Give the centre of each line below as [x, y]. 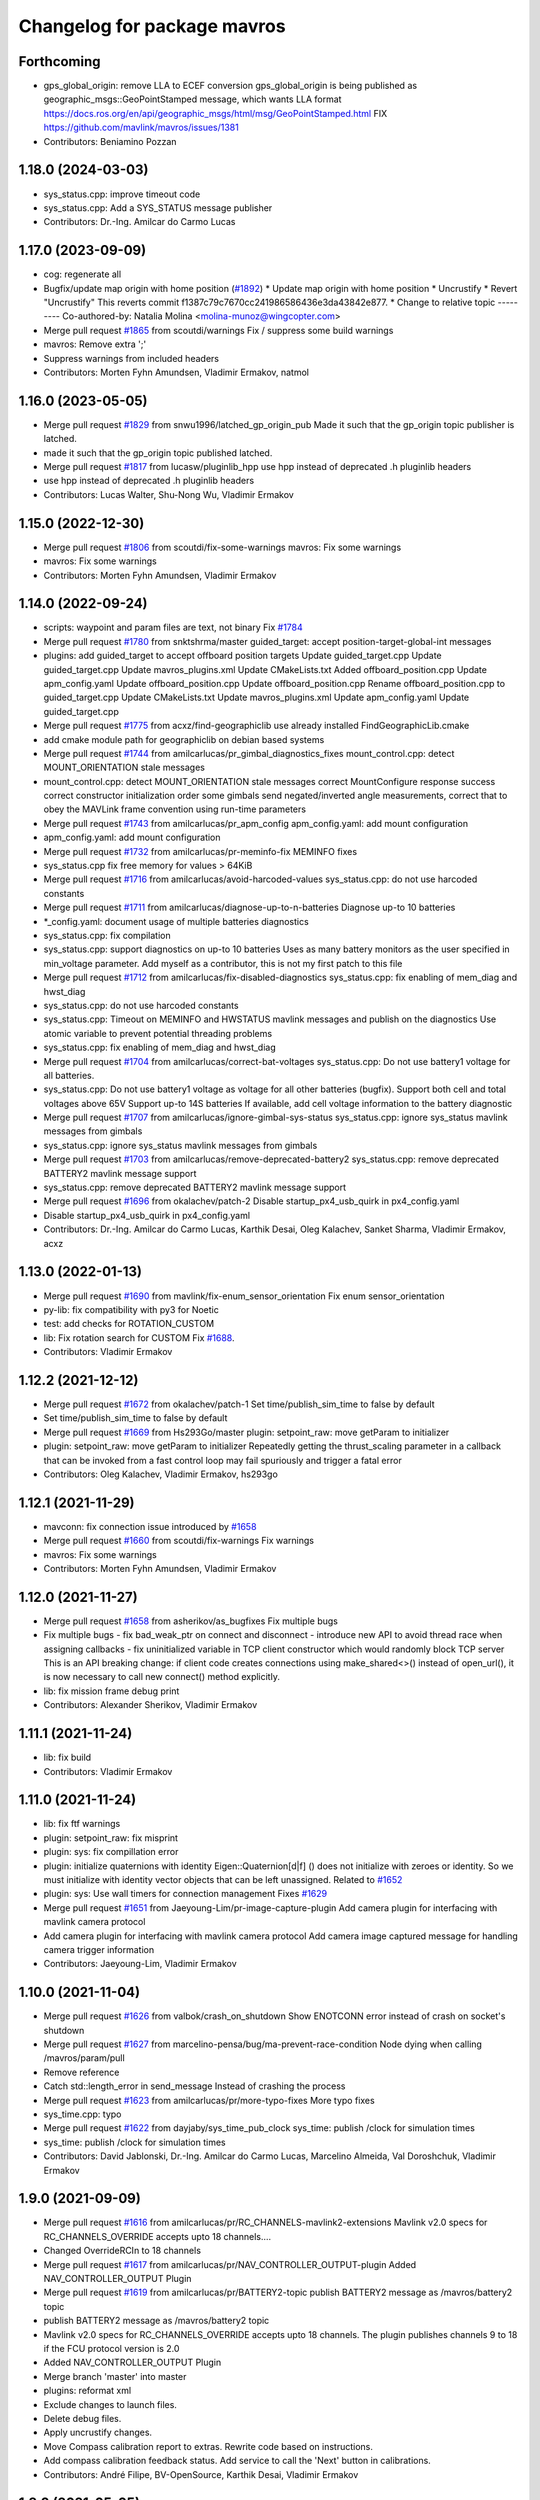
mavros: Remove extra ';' [95, 344]
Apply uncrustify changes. [98, 2432]
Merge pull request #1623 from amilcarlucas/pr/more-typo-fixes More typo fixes [209, 2100]
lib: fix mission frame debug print [111, 1691]
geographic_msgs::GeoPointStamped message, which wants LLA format [192, 99]
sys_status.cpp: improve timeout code [122, 194]
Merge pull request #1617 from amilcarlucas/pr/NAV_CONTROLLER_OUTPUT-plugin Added [230, 2264]
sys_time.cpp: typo [82, 2114]
